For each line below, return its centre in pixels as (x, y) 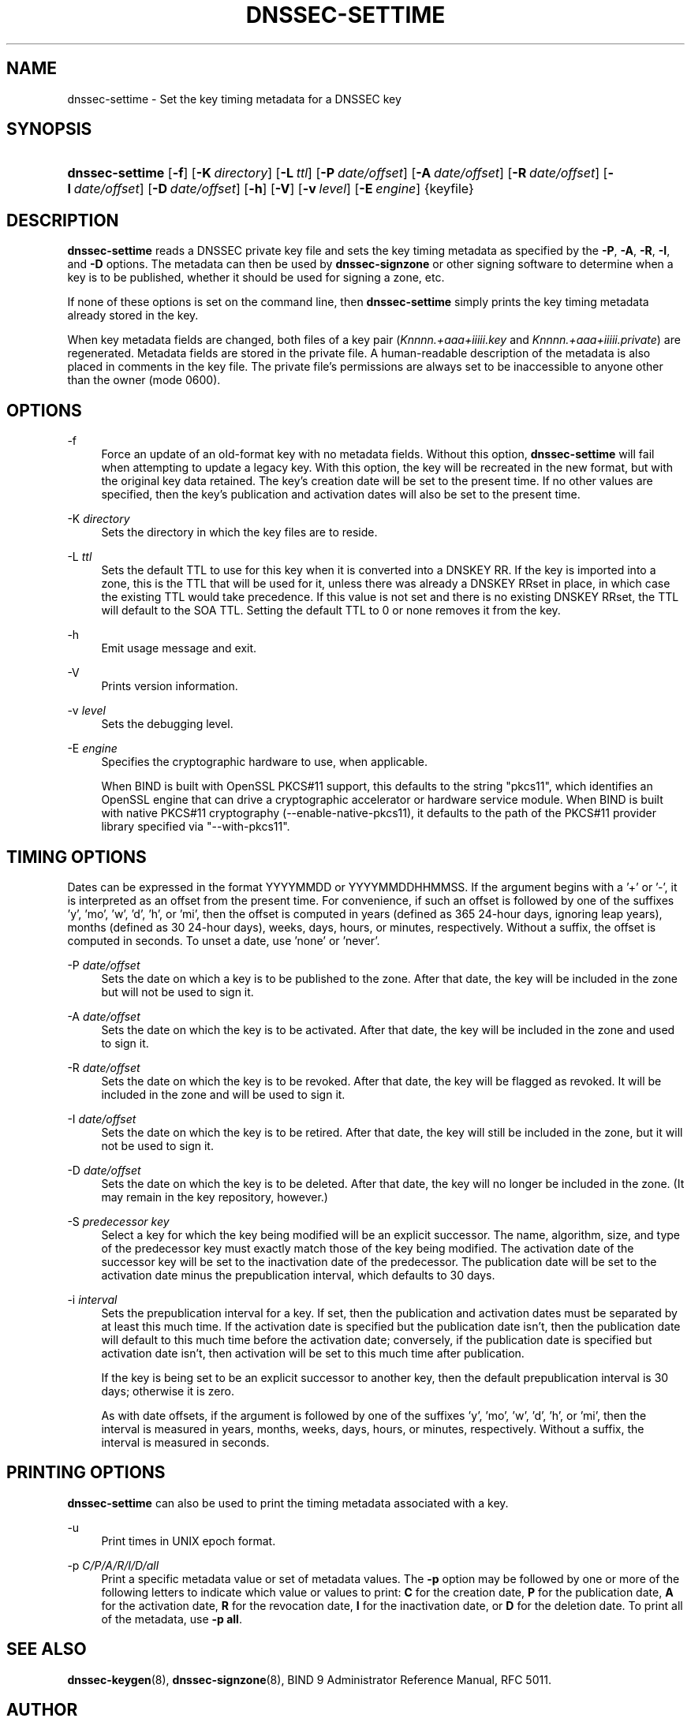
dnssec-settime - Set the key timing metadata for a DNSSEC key (234, 99)
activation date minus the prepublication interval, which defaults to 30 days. (298, 1275)
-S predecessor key (118, 1221)
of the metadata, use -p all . (172, 1619)
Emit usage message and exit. (179, 648)
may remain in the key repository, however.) (215, 1197)
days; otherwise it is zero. (168, 1391)
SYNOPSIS (49, 129)
